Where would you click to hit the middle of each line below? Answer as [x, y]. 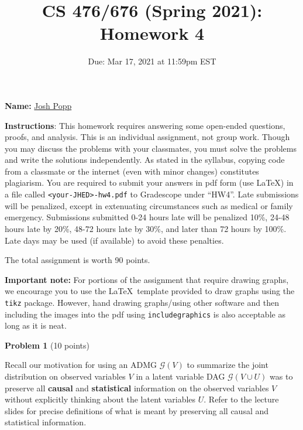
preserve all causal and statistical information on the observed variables [137, 388]
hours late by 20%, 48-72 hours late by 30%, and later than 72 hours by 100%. [146, 228]
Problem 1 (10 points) [47, 345]
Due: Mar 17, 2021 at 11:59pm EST [152, 61]
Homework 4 [152, 33]
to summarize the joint [228, 365]
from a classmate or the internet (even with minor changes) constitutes [132, 171]
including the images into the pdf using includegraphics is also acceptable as [145, 314]
